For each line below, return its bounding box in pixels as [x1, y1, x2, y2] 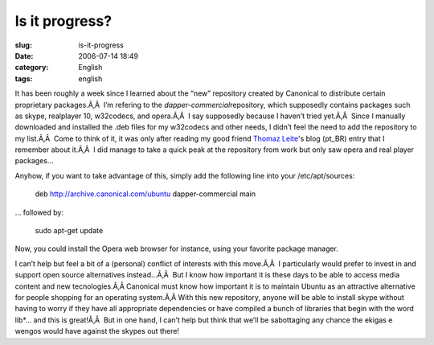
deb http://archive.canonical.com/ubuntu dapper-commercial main [35, 189, 256, 199]
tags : [14, 73, 33, 84]
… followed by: [14, 207, 64, 217]
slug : [14, 40, 32, 50]
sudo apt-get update [35, 226, 104, 236]
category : [14, 63, 49, 72]
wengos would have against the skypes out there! [14, 327, 180, 336]
